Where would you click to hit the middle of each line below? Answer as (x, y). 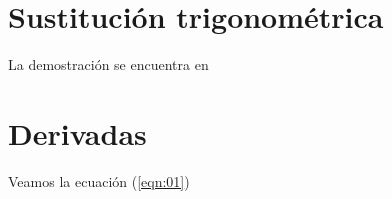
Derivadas (77, 132)
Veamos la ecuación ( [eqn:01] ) (99, 180)
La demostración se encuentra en (108, 64)
